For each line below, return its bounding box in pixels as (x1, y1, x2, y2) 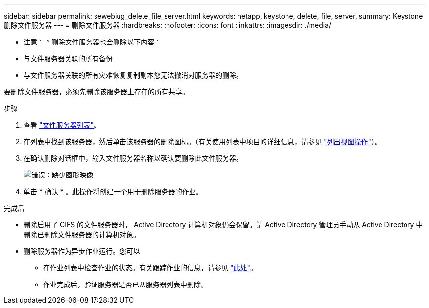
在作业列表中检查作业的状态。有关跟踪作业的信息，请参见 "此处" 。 (43, 264, 257, 272)
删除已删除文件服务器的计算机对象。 (24, 230, 140, 239)
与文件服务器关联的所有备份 (24, 54, 113, 63)
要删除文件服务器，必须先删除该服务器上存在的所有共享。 (4, 88, 189, 96)
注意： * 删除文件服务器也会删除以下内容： (24, 38, 161, 46)
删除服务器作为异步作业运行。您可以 (24, 247, 140, 255)
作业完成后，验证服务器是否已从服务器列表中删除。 (43, 280, 208, 288)
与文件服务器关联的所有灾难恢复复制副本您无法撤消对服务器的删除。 (24, 71, 243, 79)
